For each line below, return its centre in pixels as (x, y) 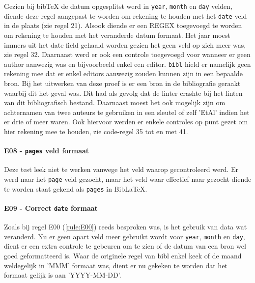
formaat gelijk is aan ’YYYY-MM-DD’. (63, 275)
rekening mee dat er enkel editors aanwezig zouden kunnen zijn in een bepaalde (123, 73)
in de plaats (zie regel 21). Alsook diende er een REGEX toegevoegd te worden (123, 25)
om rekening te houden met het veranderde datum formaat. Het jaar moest (117, 35)
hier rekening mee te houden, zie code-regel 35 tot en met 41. (96, 131)
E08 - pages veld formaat (47, 151)
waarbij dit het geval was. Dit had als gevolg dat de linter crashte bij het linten (123, 93)
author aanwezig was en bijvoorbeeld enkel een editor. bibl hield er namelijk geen (127, 64)
